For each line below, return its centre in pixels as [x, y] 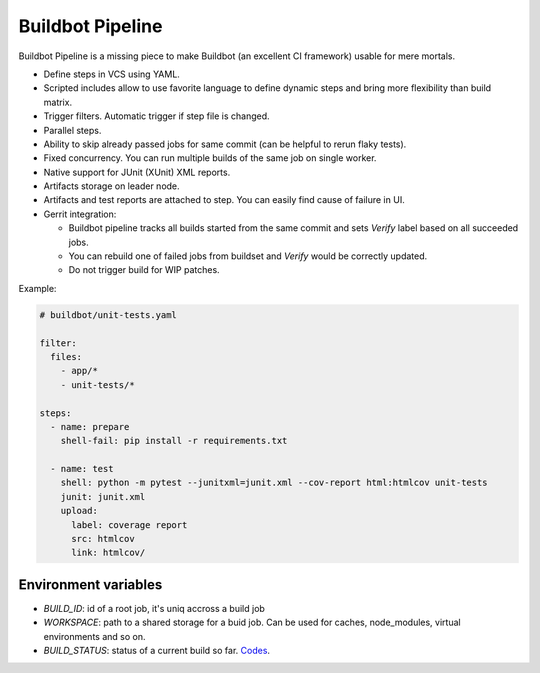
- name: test [82, 469]
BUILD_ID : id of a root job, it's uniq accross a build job [154, 608]
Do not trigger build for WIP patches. [144, 270]
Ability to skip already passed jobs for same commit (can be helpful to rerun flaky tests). [225, 144]
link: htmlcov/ [108, 553]
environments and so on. [94, 636]
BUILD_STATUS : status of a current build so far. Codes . [156, 651]
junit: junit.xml [103, 496]
